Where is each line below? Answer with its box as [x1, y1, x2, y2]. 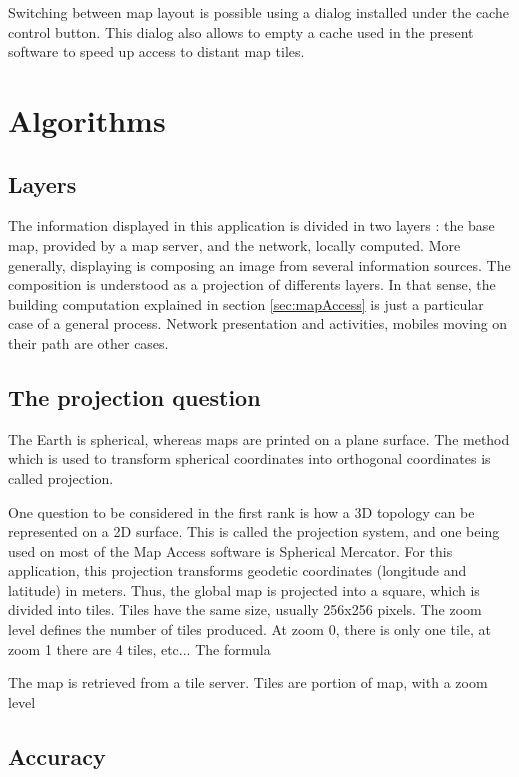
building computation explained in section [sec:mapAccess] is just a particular [8, 293, 484, 314]
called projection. [8, 467, 114, 488]
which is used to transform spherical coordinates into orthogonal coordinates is [8, 448, 491, 469]
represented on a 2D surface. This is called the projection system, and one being [8, 521, 500, 542]
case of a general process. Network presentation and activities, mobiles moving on [8, 313, 508, 334]
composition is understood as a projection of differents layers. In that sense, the [8, 274, 496, 295]
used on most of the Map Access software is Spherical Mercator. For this [8, 540, 453, 561]
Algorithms [8, 99, 166, 140]
